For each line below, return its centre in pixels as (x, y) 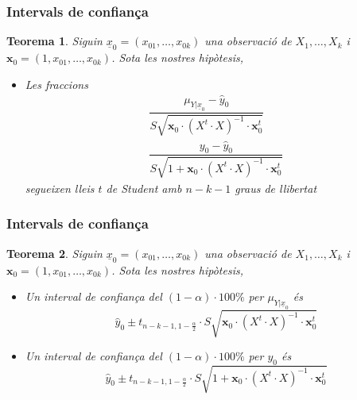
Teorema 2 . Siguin (54, 253)
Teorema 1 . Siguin (54, 41)
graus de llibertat (276, 188)
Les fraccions (56, 84)
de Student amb (144, 188)
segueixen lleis (60, 188)
